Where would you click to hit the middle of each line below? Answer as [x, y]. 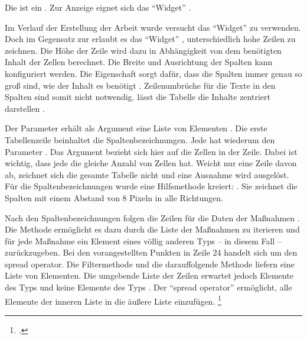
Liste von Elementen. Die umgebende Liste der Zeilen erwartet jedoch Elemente [149, 275]
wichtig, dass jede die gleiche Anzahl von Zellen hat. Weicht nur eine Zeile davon [151, 163]
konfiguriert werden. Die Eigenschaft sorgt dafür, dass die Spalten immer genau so [153, 73]
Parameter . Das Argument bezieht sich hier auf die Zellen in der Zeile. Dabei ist [151, 151]
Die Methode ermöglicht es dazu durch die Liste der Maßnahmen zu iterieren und [152, 229]
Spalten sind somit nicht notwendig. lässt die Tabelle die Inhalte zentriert [138, 97]
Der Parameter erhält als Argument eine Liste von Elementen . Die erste [136, 128]
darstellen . [25, 108]
